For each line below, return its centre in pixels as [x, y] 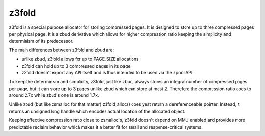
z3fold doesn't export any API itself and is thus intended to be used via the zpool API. [107, 72]
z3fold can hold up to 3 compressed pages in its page [76, 66]
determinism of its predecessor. [41, 41]
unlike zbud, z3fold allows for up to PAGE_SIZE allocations [80, 59]
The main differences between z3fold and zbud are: [62, 50]
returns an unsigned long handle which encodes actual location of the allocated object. [97, 111]
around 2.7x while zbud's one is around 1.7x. [54, 95]
